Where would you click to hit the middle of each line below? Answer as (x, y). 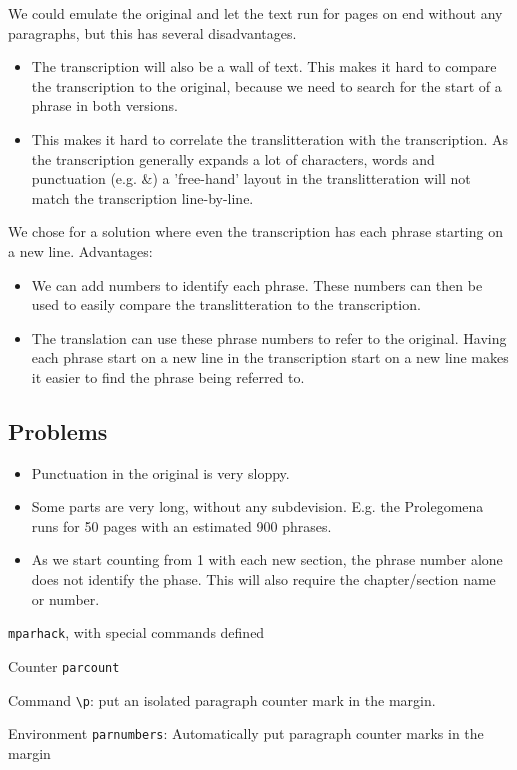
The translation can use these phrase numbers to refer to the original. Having (269, 337)
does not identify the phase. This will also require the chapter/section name (263, 579)
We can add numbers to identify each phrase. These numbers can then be (257, 284)
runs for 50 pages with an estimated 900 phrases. (181, 525)
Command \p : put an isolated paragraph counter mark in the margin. (222, 699)
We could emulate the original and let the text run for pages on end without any (255, 13)
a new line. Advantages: (80, 250)
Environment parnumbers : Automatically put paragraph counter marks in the (246, 733)
